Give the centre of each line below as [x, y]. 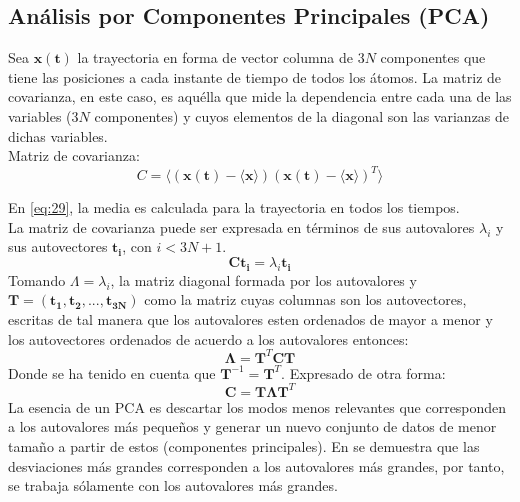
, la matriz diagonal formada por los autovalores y [263, 279]
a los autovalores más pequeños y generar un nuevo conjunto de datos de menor [252, 426]
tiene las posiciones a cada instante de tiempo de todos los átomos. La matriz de [255, 76]
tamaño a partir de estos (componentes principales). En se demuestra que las [244, 446]
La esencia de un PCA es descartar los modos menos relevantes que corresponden [257, 406]
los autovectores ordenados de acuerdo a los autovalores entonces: [208, 338]
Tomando [37, 279]
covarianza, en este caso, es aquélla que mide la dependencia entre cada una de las [260, 96]
